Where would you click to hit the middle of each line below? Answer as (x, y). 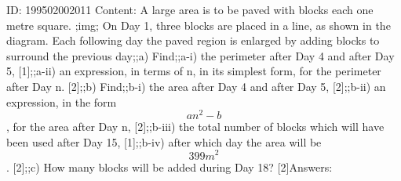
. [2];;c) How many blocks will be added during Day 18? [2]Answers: (170, 167)
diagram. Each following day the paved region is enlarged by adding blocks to (193, 40)
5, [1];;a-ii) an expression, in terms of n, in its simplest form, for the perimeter (194, 71)
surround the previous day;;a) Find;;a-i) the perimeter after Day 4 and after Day (200, 55)
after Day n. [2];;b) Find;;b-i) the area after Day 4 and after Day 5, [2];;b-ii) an (196, 86)
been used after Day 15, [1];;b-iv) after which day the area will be (164, 141)
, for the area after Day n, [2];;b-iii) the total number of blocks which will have (195, 127)
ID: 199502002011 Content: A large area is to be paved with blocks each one (190, 9)
